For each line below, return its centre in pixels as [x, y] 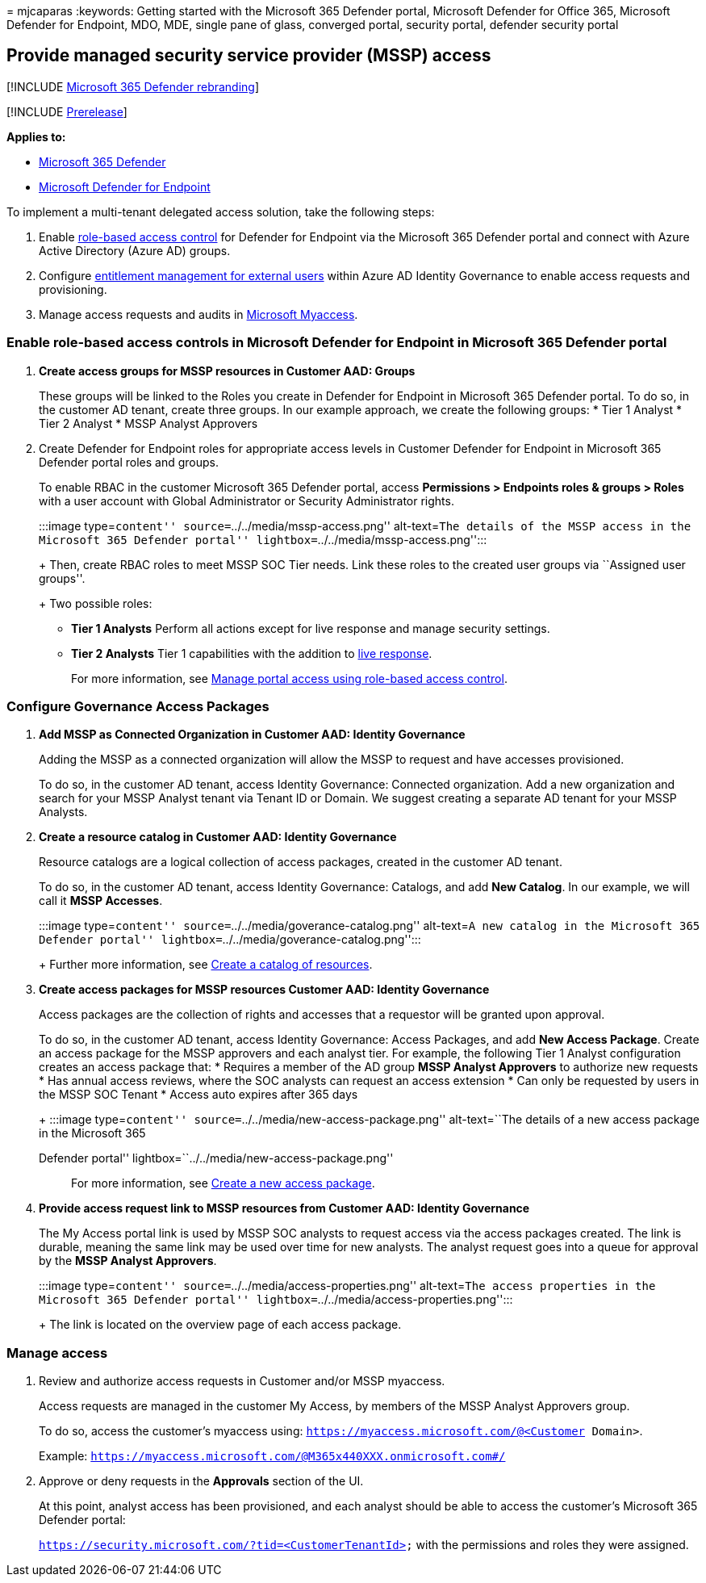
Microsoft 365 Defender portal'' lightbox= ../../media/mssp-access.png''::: [263, 539]
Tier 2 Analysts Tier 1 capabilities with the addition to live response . [252, 653]
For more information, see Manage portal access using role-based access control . [289, 678]
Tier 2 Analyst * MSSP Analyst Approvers [148, 423]
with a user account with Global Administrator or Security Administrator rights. [246, 500]
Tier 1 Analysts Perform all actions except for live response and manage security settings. [311, 628]
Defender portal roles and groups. [129, 462]
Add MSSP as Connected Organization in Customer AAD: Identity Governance [252, 735]
